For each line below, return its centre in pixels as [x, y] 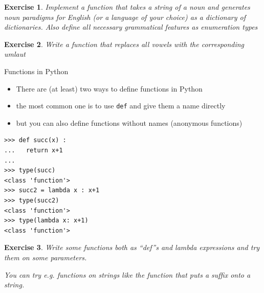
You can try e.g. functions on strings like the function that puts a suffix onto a [127, 274]
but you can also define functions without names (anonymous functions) [129, 122]
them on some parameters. [46, 257]
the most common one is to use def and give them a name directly [121, 106]
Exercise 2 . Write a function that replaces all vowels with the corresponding [124, 44]
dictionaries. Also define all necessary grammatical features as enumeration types [131, 27]
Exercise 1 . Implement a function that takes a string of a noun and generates [127, 7]
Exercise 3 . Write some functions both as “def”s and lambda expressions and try [132, 247]
